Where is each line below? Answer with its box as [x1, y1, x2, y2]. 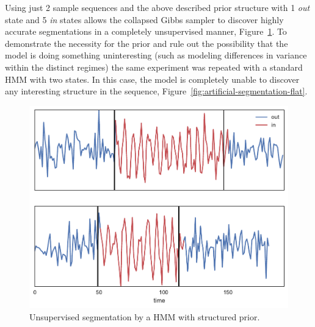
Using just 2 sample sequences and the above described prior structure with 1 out [5, 1, 310, 13]
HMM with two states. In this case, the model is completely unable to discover [5, 72, 300, 85]
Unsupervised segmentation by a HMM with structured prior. [29, 310, 260, 323]
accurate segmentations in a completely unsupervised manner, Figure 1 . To [5, 25, 287, 38]
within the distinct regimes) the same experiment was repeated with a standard [5, 60, 303, 73]
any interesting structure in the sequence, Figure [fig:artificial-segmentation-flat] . [5, 85, 308, 97]
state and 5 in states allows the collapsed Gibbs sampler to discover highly [5, 13, 284, 26]
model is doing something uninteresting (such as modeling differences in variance [5, 49, 307, 62]
